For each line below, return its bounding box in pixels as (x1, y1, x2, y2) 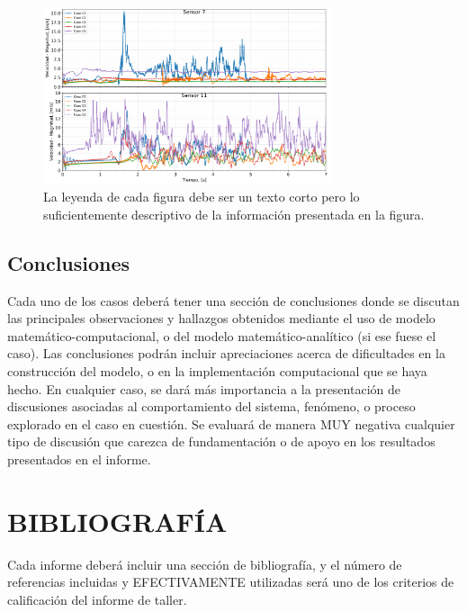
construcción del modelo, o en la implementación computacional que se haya (7, 361, 427, 380)
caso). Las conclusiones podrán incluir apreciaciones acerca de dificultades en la (7, 344, 445, 363)
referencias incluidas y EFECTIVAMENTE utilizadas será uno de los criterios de (7, 572, 454, 591)
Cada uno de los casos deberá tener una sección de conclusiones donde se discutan (7, 291, 460, 310)
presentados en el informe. (7, 449, 151, 468)
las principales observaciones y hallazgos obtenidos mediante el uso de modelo (7, 309, 436, 328)
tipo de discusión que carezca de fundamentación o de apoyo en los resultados (7, 432, 436, 451)
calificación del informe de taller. (7, 589, 187, 608)
